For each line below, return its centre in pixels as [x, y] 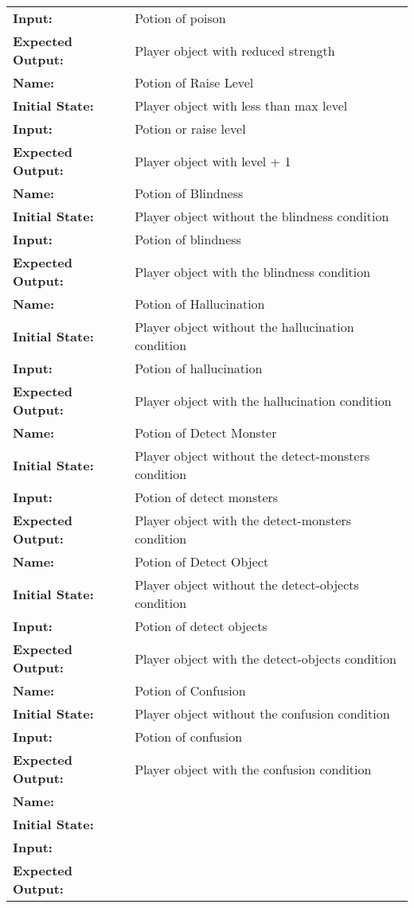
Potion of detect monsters [207, 497]
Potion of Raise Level [194, 82]
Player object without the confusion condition [262, 713]
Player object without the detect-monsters [252, 456]
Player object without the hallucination [244, 327]
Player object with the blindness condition [253, 271]
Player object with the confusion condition [253, 769]
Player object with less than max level [241, 105]
